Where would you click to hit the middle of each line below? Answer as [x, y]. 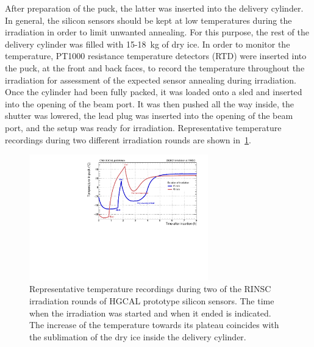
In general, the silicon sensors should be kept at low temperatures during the [148, 20]
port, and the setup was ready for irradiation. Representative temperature [143, 127]
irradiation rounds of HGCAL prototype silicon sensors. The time [152, 301]
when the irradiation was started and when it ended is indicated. [150, 313]
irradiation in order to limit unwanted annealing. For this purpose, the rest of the [157, 32]
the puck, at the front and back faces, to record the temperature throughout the [155, 67]
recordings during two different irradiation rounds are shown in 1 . [128, 139]
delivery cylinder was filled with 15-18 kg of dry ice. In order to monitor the [148, 44]
